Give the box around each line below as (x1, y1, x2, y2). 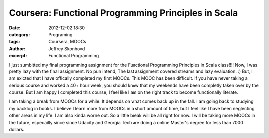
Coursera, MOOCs (48, 39, 87, 45)
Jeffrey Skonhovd (48, 45, 85, 52)
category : (9, 31, 30, 37)
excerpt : (9, 53, 27, 59)
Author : (9, 45, 26, 52)
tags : (9, 39, 20, 45)
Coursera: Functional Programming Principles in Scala (9, 7, 238, 18)
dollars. (9, 127, 25, 133)
